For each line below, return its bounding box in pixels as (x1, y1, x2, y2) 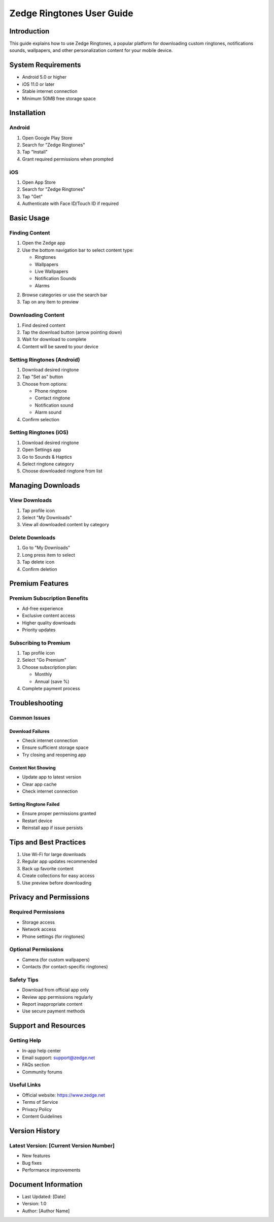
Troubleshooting (9, 698, 63, 707)
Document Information (9, 1180, 83, 1189)
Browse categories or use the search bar (22, 292, 108, 298)
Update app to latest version (22, 774, 81, 780)
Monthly (35, 671, 52, 677)
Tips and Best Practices (9, 838, 86, 846)
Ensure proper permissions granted (22, 810, 96, 817)
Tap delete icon (22, 559, 55, 565)
